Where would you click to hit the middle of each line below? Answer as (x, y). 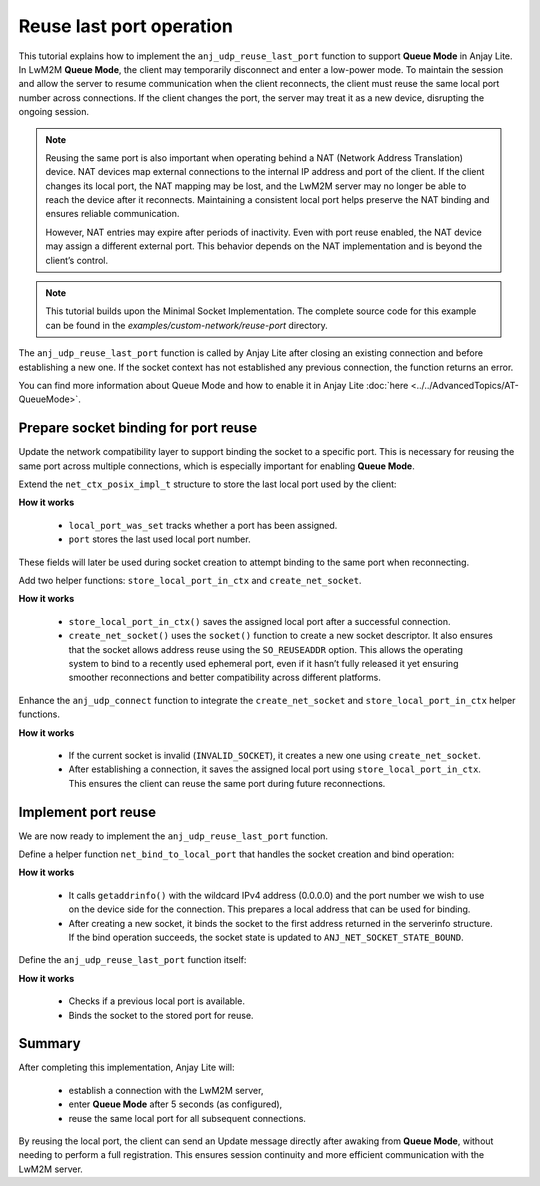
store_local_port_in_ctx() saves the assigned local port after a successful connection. (259, 621)
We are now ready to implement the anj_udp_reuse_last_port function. (173, 836)
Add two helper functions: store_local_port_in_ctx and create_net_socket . (190, 580)
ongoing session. (54, 112)
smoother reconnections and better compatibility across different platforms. (225, 677)
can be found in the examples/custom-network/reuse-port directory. (187, 325)
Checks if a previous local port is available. (156, 1001)
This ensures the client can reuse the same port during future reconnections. (227, 783)
